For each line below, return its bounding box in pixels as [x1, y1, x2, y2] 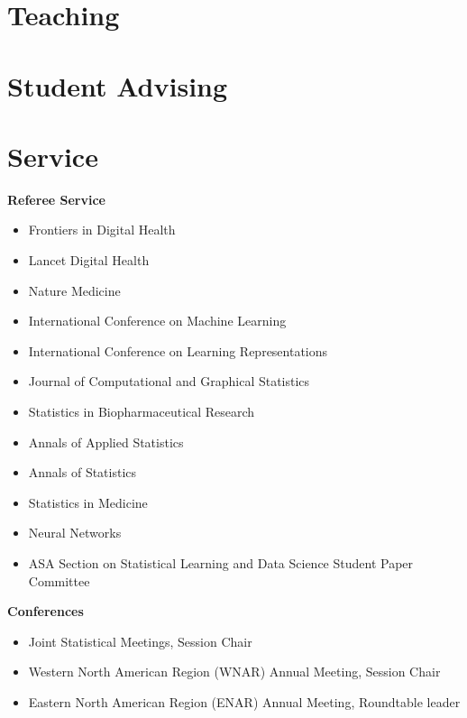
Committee [28, 571, 90, 590]
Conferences [7, 602, 84, 621]
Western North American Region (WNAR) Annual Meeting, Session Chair [28, 662, 441, 681]
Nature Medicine [28, 281, 121, 299]
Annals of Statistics [28, 463, 137, 482]
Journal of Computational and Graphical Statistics [28, 372, 310, 391]
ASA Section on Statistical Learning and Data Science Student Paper [28, 554, 414, 572]
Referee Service [7, 189, 105, 208]
